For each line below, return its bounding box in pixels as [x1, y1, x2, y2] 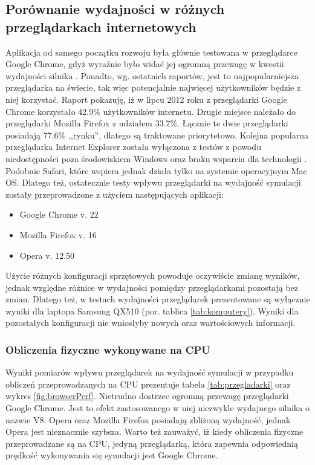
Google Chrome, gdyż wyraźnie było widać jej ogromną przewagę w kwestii [5, 57, 284, 70]
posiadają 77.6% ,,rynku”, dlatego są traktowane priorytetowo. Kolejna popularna [5, 128, 308, 141]
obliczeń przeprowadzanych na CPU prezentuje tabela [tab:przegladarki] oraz [5, 377, 291, 390]
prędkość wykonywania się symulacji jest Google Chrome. [5, 449, 218, 461]
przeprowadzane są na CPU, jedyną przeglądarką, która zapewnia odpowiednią [5, 437, 298, 449]
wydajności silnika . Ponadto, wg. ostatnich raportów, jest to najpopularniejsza [5, 69, 299, 82]
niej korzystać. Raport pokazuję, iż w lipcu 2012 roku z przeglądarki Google [5, 93, 287, 105]
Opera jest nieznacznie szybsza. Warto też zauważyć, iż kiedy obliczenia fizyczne [5, 425, 304, 438]
